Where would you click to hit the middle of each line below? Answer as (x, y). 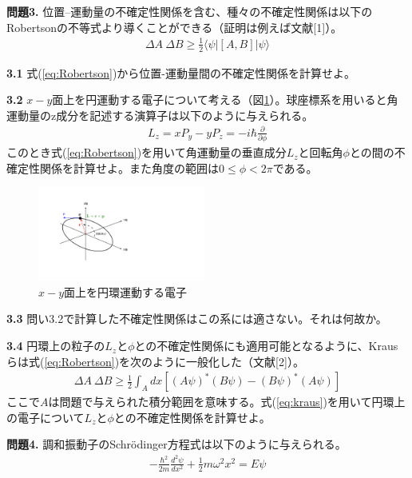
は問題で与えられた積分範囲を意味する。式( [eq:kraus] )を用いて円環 (221, 402)
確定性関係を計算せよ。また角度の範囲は (113, 167)
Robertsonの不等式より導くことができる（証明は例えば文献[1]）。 (174, 27)
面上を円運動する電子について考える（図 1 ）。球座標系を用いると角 (225, 100)
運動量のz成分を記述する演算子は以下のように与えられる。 (160, 115)
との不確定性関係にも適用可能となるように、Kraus (266, 346)
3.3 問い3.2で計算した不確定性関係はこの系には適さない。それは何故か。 (197, 319)
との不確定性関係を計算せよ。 (192, 417)
